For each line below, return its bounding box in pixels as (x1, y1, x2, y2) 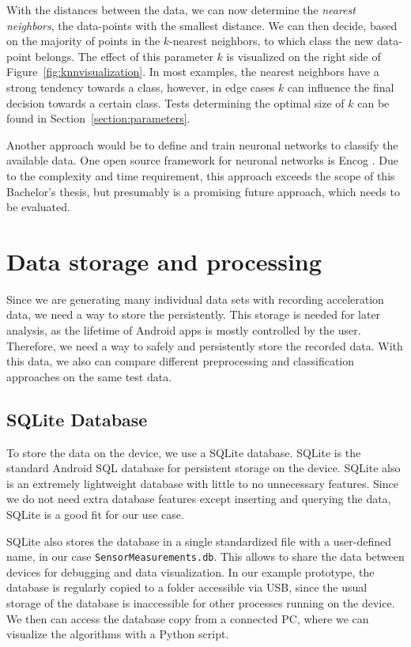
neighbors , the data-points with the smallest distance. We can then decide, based (6, 17, 398, 33)
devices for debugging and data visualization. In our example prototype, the (6, 563, 375, 580)
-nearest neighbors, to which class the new (169, 32, 374, 49)
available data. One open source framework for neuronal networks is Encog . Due (6, 152, 398, 168)
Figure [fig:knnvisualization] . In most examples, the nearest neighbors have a (6, 63, 379, 80)
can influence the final (287, 78, 394, 95)
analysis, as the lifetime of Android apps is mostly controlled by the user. (6, 322, 361, 339)
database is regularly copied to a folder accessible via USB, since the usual (6, 579, 368, 596)
